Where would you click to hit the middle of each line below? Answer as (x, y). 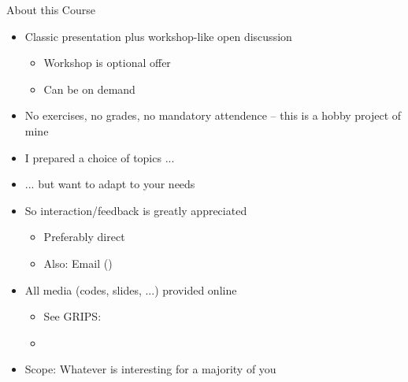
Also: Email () (78, 263)
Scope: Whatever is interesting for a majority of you (150, 369)
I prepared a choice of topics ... (100, 157)
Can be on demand (89, 89)
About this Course (51, 9)
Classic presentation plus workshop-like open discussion (158, 36)
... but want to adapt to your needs (110, 184)
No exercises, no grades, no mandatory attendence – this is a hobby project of (213, 115)
